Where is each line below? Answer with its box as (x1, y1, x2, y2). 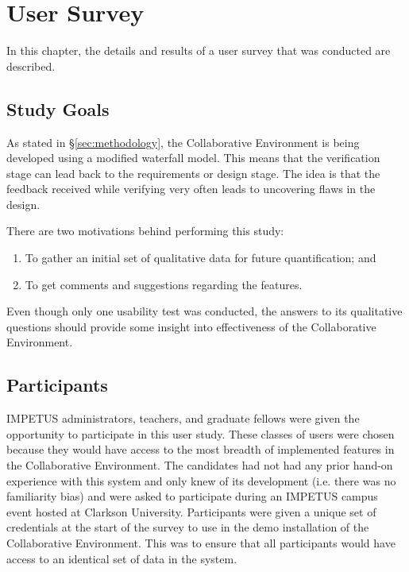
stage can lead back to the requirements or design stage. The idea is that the (6, 164, 380, 181)
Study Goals (6, 96, 110, 121)
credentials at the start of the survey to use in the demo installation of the (6, 519, 369, 535)
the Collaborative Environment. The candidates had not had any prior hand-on (6, 457, 393, 473)
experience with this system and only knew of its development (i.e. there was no (6, 472, 396, 489)
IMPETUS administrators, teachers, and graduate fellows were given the (6, 410, 360, 427)
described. (6, 57, 56, 74)
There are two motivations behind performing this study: (6, 222, 284, 239)
